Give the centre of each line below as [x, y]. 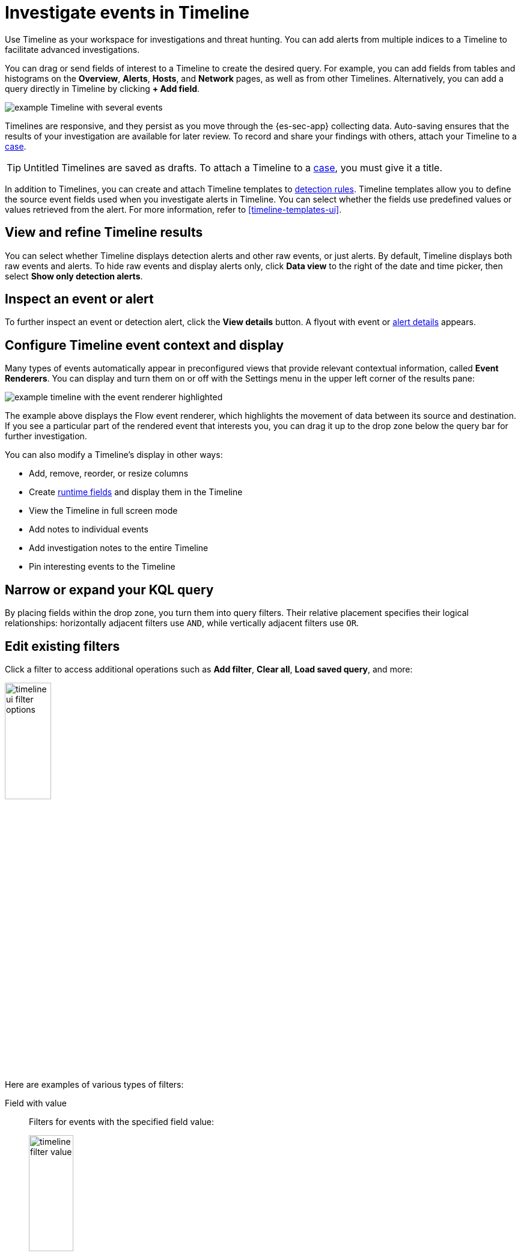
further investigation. [46, 436]
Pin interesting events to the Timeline [102, 567]
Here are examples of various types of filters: [94, 1084]
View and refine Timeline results [104, 233]
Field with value [36, 1103]
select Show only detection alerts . [74, 276]
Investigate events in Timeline [127, 13]
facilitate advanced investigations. [72, 49]
